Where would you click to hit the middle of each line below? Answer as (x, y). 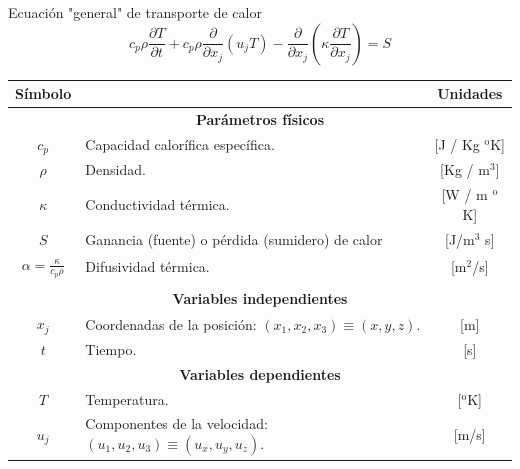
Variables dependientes (260, 373)
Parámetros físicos (260, 118)
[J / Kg (457, 144)
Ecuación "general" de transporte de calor (135, 12)
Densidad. (115, 169)
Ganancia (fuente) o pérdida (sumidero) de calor (234, 238)
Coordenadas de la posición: (171, 323)
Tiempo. (111, 348)
